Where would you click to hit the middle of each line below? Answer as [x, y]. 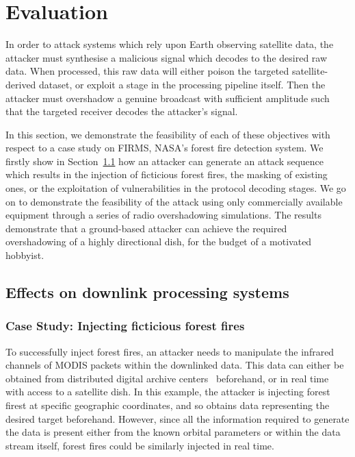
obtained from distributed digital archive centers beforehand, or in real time [167, 378]
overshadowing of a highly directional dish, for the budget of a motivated [159, 242]
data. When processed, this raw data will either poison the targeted [147, 71]
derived [21, 84]
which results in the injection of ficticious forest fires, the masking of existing [167, 174]
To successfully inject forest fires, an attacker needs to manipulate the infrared [170, 351]
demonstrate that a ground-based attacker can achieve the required [146, 228]
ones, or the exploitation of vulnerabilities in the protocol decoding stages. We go [176, 188]
